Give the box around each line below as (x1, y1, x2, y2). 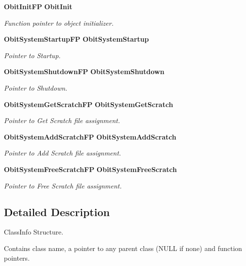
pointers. (4, 252, 30, 263)
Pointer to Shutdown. (4, 82, 67, 93)
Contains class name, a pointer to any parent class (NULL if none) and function (4, 243, 242, 253)
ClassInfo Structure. (4, 227, 64, 237)
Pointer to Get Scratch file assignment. (4, 115, 120, 125)
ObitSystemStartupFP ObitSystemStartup (4, 34, 149, 44)
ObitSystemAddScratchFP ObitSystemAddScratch (4, 131, 177, 141)
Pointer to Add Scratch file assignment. (4, 148, 121, 158)
